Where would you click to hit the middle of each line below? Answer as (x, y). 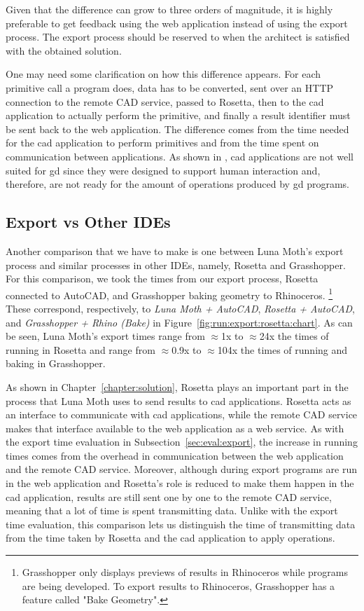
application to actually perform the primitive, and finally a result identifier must (178, 115)
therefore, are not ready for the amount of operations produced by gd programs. (177, 184)
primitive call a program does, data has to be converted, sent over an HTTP (170, 87)
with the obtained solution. (64, 50)
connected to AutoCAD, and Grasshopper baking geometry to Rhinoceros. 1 (169, 294)
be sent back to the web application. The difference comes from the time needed (177, 129)
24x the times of (294, 336)
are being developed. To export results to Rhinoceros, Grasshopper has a (178, 585)
